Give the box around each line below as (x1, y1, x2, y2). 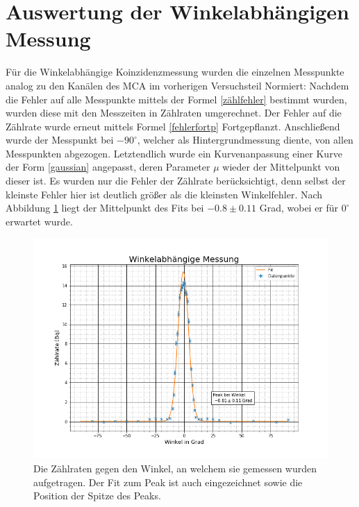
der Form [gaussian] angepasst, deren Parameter (6, 160, 210, 174)
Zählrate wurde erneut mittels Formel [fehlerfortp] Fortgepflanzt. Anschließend (6, 119, 340, 133)
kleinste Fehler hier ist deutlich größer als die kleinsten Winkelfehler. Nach (6, 187, 323, 201)
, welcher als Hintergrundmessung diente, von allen (137, 132, 353, 147)
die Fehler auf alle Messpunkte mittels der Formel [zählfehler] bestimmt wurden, (6, 92, 347, 106)
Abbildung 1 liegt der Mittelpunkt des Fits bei (6, 200, 204, 215)
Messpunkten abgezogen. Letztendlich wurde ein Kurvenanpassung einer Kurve (6, 146, 342, 160)
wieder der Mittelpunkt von (222, 160, 340, 174)
